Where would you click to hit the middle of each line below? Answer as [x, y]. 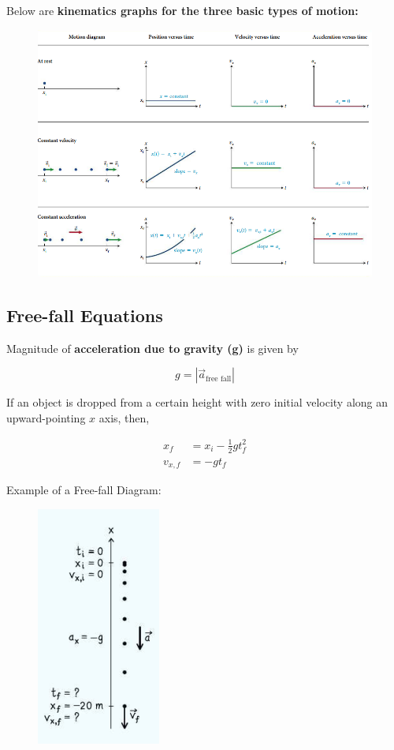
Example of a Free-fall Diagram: [84, 490]
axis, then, [124, 417]
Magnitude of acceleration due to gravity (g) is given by [152, 348]
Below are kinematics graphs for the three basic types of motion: [182, 10]
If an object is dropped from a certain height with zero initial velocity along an [197, 402]
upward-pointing [46, 417]
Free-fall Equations [85, 315]
